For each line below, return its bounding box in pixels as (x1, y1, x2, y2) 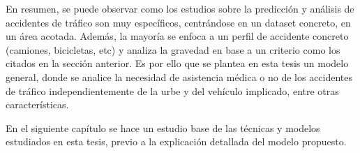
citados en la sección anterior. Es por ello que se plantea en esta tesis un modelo (6, 56, 349, 71)
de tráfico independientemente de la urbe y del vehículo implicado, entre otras (6, 83, 339, 98)
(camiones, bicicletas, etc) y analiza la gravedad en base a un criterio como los (6, 42, 340, 57)
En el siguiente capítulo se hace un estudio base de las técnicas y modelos (6, 120, 320, 135)
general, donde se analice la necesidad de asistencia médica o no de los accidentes (6, 69, 353, 84)
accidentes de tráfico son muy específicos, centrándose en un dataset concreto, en (6, 15, 351, 29)
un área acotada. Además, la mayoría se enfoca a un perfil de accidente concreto (6, 29, 349, 43)
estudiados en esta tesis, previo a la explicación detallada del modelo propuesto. (6, 134, 347, 149)
